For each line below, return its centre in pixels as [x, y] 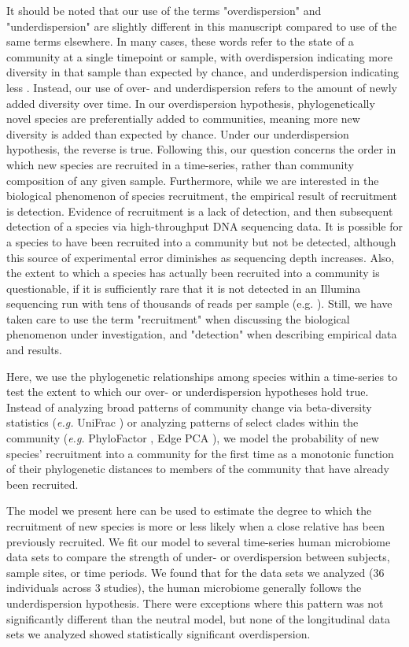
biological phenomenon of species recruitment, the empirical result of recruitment [202, 196]
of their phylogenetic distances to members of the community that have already [198, 469]
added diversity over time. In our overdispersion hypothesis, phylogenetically [191, 103]
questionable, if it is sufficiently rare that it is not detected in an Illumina [184, 288]
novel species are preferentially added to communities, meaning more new [183, 118]
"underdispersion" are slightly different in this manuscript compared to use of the [202, 26]
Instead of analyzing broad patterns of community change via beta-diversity [189, 407]
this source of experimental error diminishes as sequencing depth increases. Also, [201, 257]
